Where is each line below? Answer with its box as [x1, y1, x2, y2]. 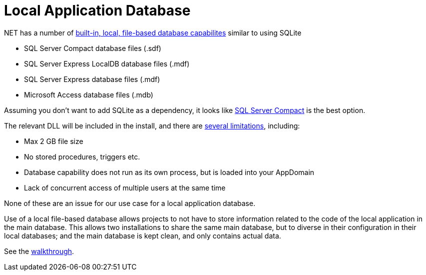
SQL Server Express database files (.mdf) [24, 74, 160, 83]
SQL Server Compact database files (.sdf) [24, 43, 161, 52]
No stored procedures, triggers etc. [24, 152, 140, 161]
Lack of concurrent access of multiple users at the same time [24, 183, 226, 192]
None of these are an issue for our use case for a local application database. [4, 198, 256, 207]
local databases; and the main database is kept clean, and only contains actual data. [4, 231, 281, 240]
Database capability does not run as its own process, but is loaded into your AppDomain [24, 167, 315, 176]
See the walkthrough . [4, 246, 74, 255]
